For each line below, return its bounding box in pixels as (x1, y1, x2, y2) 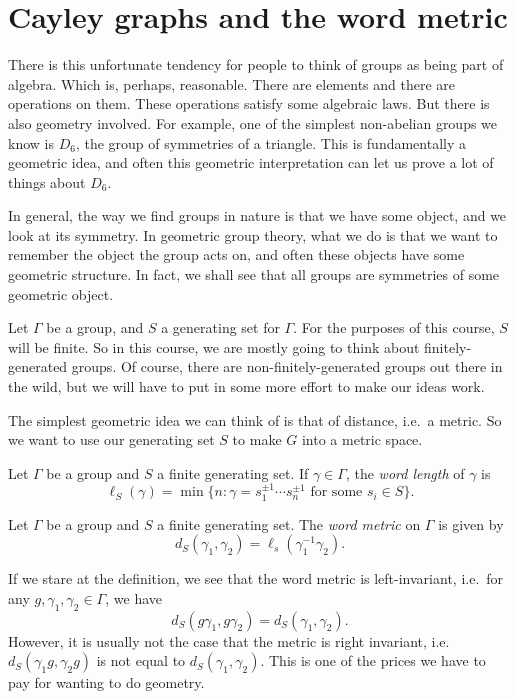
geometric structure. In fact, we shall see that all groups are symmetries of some (8, 264, 500, 285)
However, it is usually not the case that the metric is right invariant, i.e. (8, 630, 450, 651)
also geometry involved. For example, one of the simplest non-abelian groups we (8, 112, 498, 133)
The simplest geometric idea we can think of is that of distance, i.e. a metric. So (8, 409, 502, 430)
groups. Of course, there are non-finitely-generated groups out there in (71, 356, 503, 377)
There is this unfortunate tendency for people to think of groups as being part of (8, 54, 504, 75)
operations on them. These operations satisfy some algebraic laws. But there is (8, 93, 490, 114)
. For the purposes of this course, (293, 317, 495, 338)
